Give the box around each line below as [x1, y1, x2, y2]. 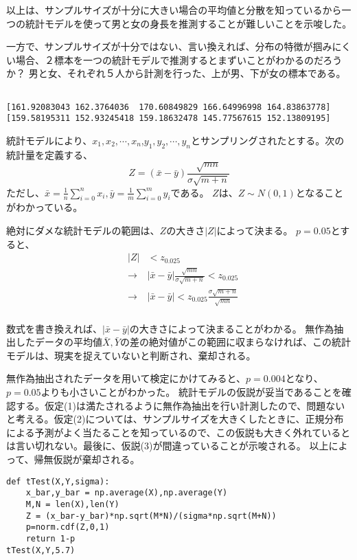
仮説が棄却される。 [53, 452, 140, 467]
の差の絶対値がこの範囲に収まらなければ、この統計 [119, 335, 351, 349]
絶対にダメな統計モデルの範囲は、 [6, 223, 160, 238]
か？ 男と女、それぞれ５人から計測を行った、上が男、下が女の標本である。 [6, 66, 346, 80]
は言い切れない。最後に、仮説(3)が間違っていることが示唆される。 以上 [6, 438, 329, 453]
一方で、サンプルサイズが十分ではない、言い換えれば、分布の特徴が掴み [6, 39, 332, 54]
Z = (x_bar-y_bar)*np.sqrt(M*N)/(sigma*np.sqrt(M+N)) [25, 511, 277, 521]
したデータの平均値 [15, 335, 102, 349]
